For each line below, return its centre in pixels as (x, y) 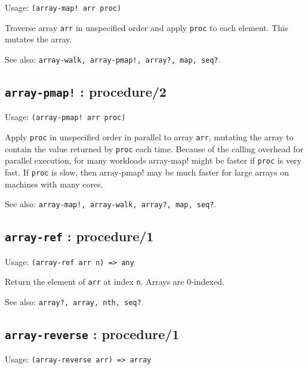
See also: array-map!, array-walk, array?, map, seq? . (111, 204)
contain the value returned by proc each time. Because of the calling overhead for (154, 148)
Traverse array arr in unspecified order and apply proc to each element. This (147, 27)
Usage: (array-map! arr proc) (63, 7)
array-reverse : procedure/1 (92, 334)
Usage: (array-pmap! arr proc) (65, 117)
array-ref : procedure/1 (79, 236)
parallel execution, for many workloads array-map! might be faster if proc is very (153, 160)
